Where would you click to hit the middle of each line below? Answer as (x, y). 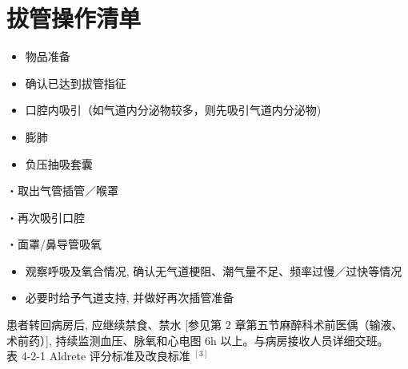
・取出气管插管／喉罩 (62, 190)
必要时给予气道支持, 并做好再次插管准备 (130, 298)
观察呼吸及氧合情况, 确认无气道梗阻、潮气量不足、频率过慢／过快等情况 (214, 270)
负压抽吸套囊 (59, 163)
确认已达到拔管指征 (76, 83)
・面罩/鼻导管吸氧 (54, 244)
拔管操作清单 (74, 18)
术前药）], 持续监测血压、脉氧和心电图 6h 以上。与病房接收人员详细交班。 (198, 340)
